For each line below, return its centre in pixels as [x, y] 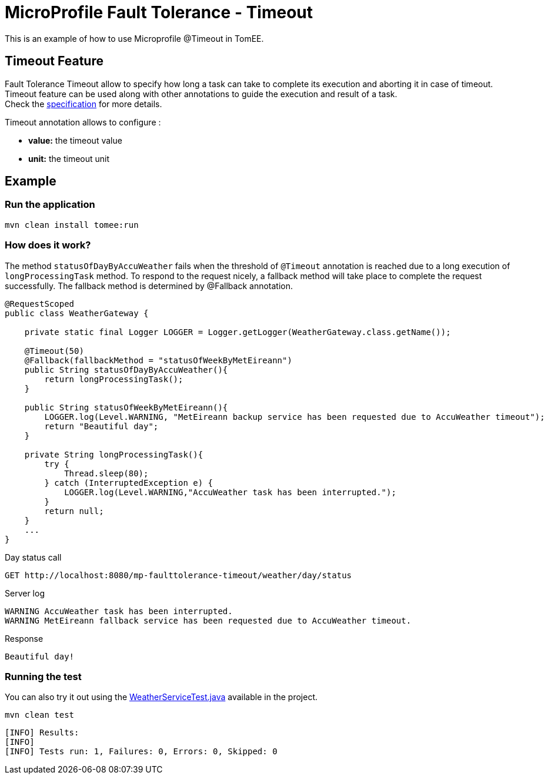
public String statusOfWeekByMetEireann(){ [126, 407]
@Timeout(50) [54, 351]
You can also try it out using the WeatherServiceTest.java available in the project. [161, 697]
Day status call [33, 557]
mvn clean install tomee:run [72, 225]
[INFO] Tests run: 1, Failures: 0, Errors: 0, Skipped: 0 [141, 752]
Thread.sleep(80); [106, 473]
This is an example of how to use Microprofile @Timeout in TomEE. [134, 38]
